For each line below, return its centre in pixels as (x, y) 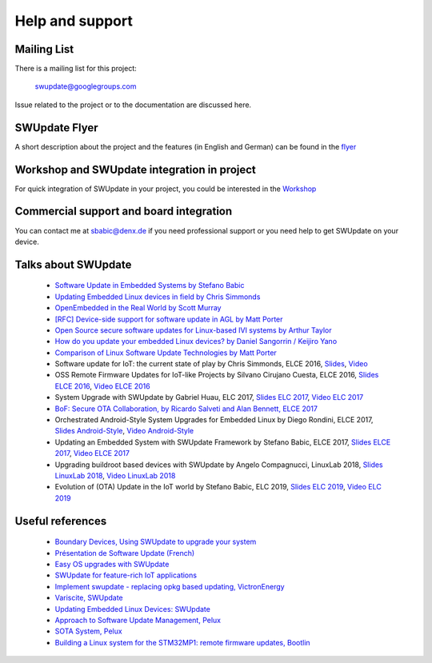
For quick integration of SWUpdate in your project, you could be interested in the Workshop (166, 189)
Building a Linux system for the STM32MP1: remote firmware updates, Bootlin (183, 642)
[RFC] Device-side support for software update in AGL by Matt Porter (169, 319)
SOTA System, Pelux (89, 631)
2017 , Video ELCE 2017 (92, 453)
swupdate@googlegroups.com (86, 86)
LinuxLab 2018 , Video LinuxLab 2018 (115, 475)
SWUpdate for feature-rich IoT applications (126, 575)
